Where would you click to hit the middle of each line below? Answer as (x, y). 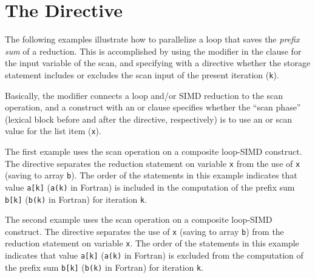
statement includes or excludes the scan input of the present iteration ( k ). (142, 74)
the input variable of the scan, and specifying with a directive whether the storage (158, 63)
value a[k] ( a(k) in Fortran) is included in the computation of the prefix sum (150, 187)
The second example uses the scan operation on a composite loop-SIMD (139, 219)
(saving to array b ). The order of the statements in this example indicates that (151, 175)
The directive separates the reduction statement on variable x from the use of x (153, 163)
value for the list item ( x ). (53, 131)
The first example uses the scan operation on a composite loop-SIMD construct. (154, 151)
